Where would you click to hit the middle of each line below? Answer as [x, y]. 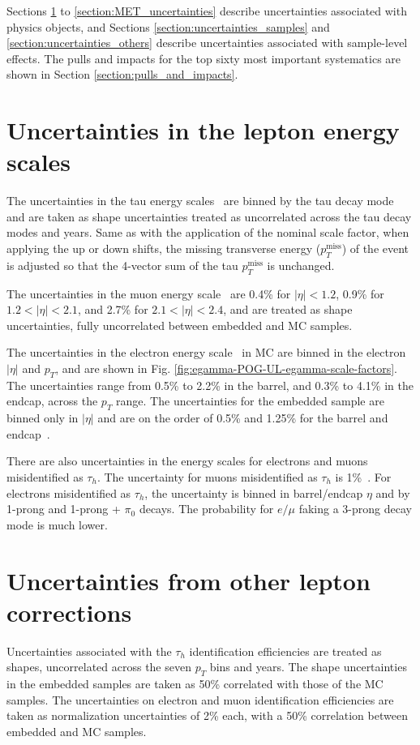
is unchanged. [301, 265]
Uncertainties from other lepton [189, 580]
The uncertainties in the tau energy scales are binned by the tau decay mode [200, 201]
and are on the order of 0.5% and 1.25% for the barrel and [243, 418]
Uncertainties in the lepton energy [203, 130]
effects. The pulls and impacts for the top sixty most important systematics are [204, 58]
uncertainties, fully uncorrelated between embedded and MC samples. [180, 325]
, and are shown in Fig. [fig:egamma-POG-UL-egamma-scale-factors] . [226, 368]
